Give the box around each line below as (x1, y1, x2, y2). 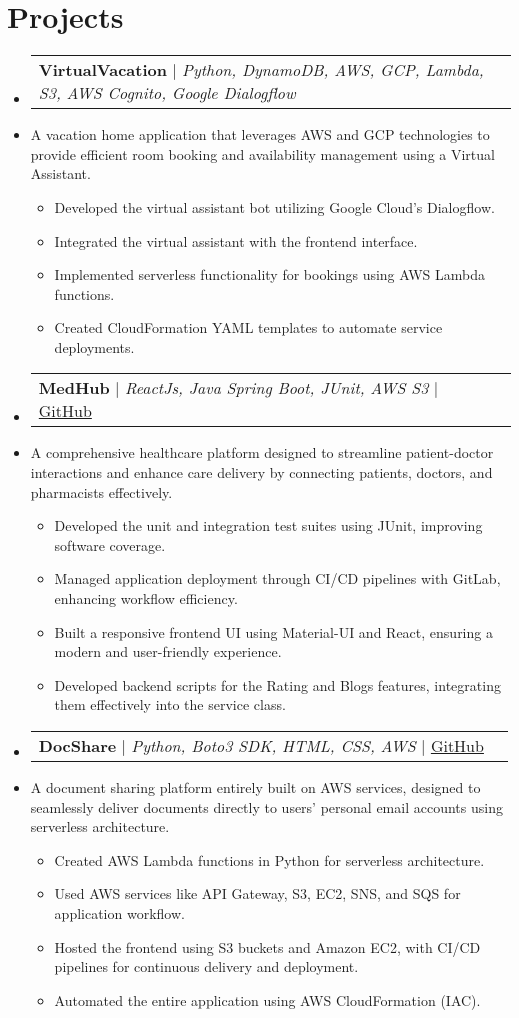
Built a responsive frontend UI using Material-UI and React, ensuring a (54, 621, 493, 642)
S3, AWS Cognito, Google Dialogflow (38, 81, 296, 105)
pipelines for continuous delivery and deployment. (54, 956, 359, 977)
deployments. (54, 336, 135, 357)
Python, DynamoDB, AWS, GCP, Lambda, (182, 58, 484, 82)
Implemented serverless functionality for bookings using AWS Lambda (54, 264, 486, 285)
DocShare (38, 734, 117, 757)
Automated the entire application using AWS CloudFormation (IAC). (54, 989, 481, 1010)
